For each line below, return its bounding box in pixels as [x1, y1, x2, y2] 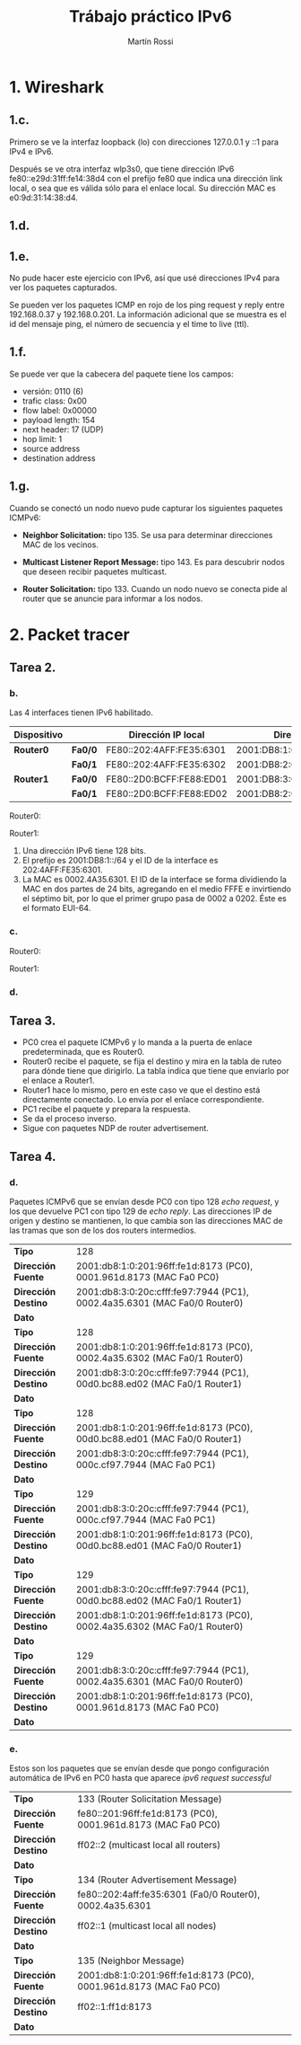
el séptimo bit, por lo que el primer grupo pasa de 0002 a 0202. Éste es [21, 893, 287, 904]
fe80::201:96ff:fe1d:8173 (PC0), [77, 1808, 218, 1820]
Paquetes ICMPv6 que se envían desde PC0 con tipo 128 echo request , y [9, 1197, 279, 1208]
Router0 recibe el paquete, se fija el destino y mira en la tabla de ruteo [21, 1056, 282, 1067]
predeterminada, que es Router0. [21, 1047, 145, 1058]
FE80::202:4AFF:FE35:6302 [106, 758, 227, 771]
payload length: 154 [21, 414, 96, 425]
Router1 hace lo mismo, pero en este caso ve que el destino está [21, 1084, 261, 1095]
